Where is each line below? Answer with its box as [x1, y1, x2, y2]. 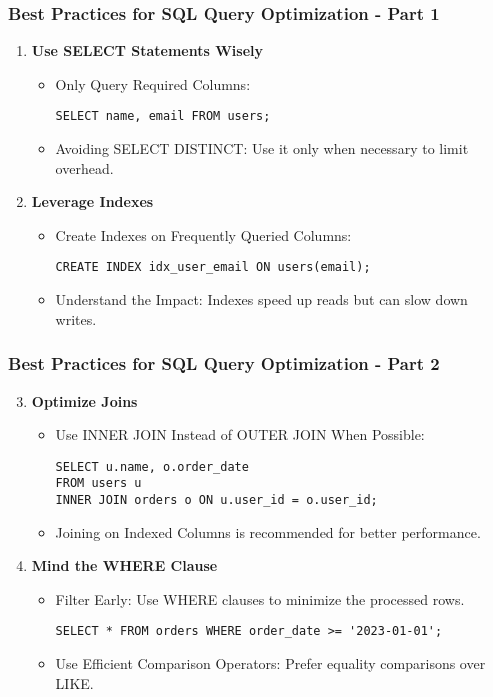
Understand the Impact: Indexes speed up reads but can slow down [55, 289, 468, 310]
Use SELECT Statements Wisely [31, 40, 264, 61]
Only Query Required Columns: [55, 73, 251, 94]
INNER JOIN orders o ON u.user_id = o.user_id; [55, 493, 378, 507]
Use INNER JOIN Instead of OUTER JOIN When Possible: [55, 424, 425, 445]
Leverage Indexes [31, 191, 154, 212]
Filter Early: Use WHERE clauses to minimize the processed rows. [55, 588, 465, 609]
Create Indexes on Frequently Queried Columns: [55, 224, 352, 245]
